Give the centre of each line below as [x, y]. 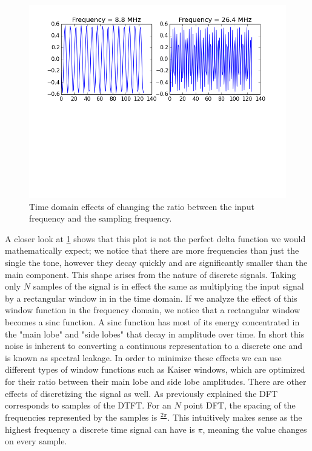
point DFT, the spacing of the [240, 405]
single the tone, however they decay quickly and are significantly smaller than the [156, 262]
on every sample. [36, 441]
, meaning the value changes [255, 429]
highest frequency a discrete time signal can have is [100, 429]
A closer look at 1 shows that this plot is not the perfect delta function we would [155, 238]
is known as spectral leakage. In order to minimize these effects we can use [143, 357]
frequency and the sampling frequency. [101, 218]
